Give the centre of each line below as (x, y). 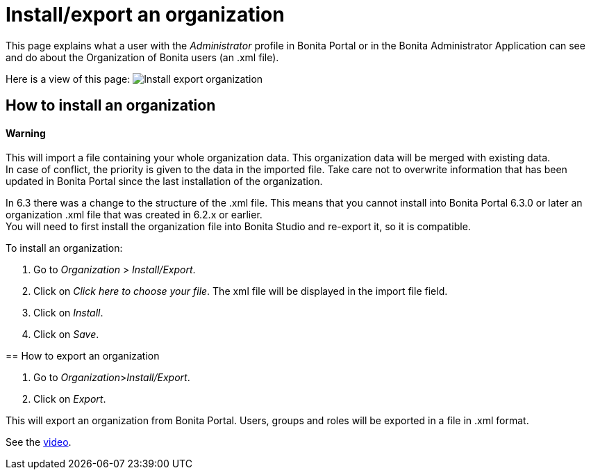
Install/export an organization (145, 15)
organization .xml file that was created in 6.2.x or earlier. (134, 215)
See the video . (39, 442)
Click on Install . (68, 313)
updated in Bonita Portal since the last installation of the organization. (164, 182)
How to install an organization (111, 106)
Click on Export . (70, 399)
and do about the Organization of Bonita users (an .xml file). (142, 57)
